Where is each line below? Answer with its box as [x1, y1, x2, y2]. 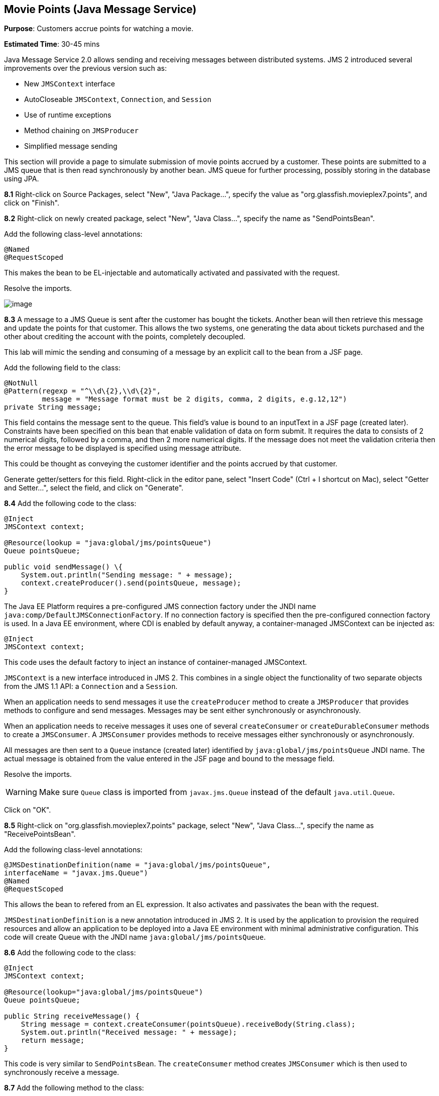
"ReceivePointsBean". [4, 830, 76, 839]
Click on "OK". [4, 806, 51, 815]
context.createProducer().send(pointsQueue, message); [21, 579, 242, 587]
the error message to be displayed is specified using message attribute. [4, 444, 242, 453]
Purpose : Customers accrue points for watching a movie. [4, 24, 194, 33]
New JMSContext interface [24, 79, 115, 88]
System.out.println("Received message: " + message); [21, 1028, 237, 1037]
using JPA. [4, 174, 39, 183]
